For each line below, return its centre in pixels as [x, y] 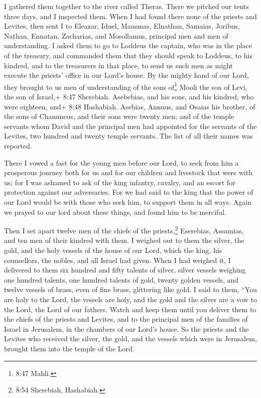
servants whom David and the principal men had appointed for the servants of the [130, 126]
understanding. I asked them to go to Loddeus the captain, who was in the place [128, 45]
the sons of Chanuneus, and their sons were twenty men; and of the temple [119, 116]
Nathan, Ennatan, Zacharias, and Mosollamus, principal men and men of [116, 35]
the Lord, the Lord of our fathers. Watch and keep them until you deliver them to [130, 309]
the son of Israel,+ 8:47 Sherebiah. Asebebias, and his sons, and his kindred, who [129, 96]
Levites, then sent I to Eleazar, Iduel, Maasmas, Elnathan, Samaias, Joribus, [122, 26]
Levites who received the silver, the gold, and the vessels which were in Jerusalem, [130, 339]
